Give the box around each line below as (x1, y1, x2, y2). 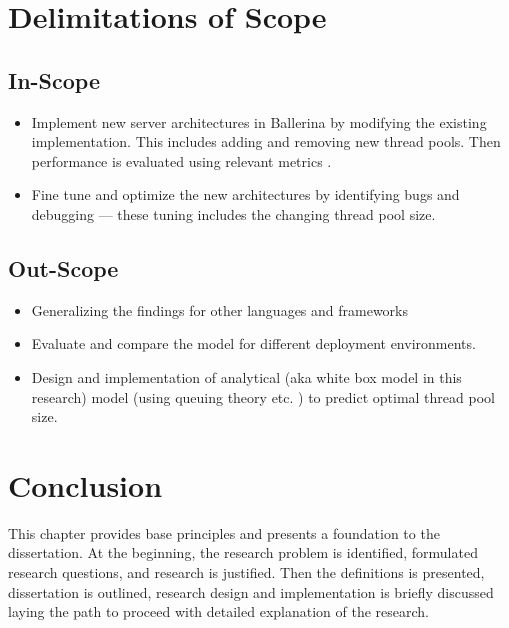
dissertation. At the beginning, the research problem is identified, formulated (8, 542, 478, 563)
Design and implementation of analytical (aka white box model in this (31, 366, 462, 387)
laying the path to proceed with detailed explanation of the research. (8, 601, 429, 622)
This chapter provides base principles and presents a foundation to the (8, 522, 440, 543)
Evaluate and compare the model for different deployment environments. (31, 333, 476, 354)
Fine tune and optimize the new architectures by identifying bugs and (31, 184, 460, 205)
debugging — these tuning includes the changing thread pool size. (31, 203, 436, 224)
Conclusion (8, 464, 163, 505)
